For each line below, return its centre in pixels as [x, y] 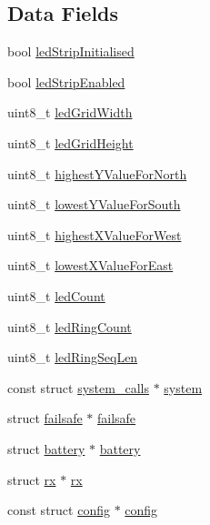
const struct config [59, 510]
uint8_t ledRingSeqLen [73, 357]
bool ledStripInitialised [71, 51]
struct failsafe [45, 418]
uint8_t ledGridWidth [70, 112]
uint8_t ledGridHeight [70, 142]
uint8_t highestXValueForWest [95, 234]
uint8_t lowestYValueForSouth [94, 204]
